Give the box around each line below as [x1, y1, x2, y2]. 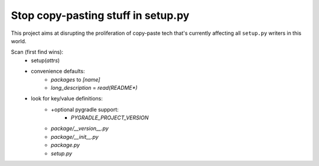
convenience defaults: [31, 68, 85, 75]
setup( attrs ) [31, 57, 60, 64]
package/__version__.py [51, 125, 109, 132]
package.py [51, 142, 80, 149]
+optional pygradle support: [51, 106, 119, 113]
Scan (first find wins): [11, 48, 64, 56]
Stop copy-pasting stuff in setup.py [11, 9, 190, 22]
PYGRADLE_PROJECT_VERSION [71, 114, 149, 121]
